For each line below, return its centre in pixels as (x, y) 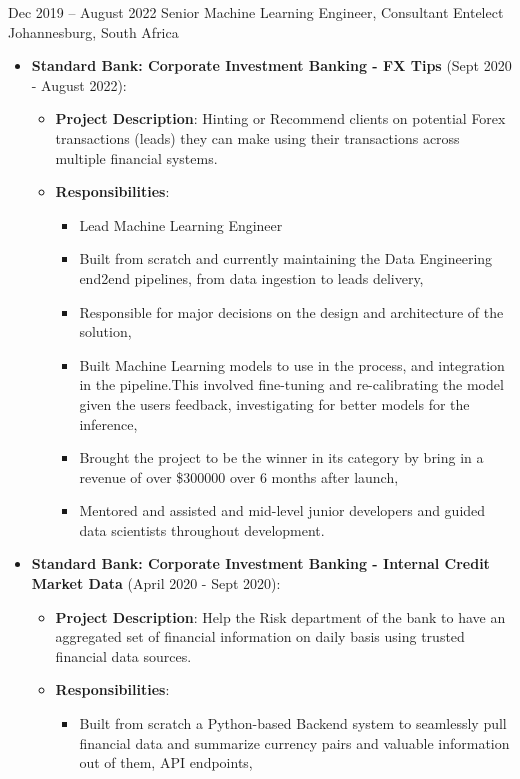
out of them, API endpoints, (166, 762)
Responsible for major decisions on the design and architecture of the (291, 311)
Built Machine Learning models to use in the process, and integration (292, 364)
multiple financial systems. (136, 157)
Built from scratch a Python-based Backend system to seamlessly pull (293, 723)
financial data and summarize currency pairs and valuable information (294, 742)
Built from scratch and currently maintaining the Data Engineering (286, 258)
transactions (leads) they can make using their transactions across (257, 137)
